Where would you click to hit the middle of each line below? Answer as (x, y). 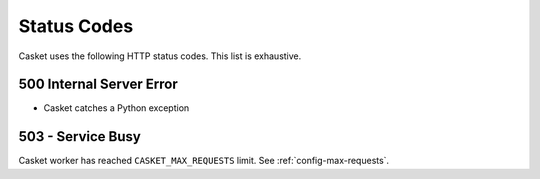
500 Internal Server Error (98, 84)
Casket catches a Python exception (116, 108)
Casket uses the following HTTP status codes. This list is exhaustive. (160, 56)
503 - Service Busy (80, 136)
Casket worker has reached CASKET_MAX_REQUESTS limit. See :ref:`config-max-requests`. (204, 161)
